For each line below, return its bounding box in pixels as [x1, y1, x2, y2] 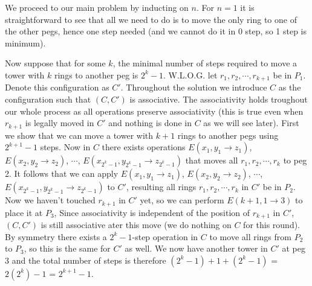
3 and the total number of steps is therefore [5, 253, 166, 266]
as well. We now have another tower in [125, 242, 268, 255]
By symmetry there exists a [5, 230, 107, 243]
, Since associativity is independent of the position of [54, 206, 250, 218]
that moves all [185, 154, 238, 167]
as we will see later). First [203, 116, 299, 129]
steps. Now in [40, 141, 91, 153]
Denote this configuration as [5, 81, 109, 94]
